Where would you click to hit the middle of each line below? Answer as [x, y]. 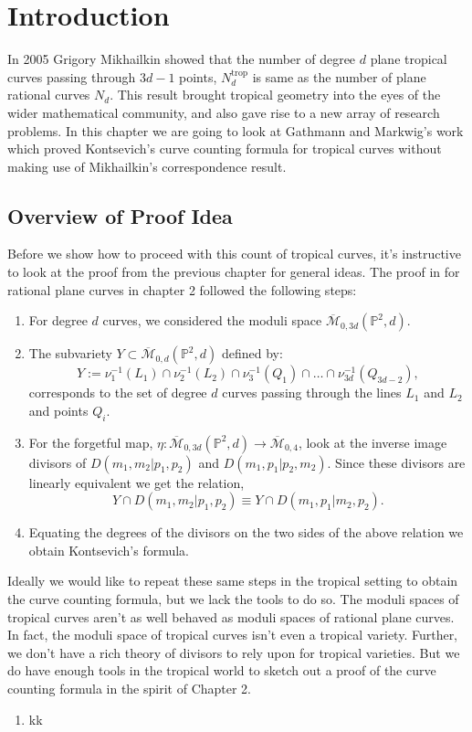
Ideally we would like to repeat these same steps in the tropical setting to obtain [233, 581]
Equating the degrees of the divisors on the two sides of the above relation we [246, 532]
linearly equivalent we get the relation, [136, 482]
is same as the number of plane [339, 76]
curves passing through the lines [312, 393]
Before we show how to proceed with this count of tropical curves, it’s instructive [234, 254]
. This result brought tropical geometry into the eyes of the [275, 95]
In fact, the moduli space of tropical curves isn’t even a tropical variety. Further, [233, 635]
